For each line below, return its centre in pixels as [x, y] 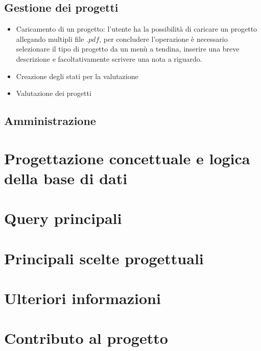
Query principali [63, 218]
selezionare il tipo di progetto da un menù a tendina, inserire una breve [128, 49]
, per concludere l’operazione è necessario [163, 39]
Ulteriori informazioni [82, 298]
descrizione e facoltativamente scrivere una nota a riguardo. [109, 58]
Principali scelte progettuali [104, 258]
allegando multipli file [50, 39]
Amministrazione [50, 121]
